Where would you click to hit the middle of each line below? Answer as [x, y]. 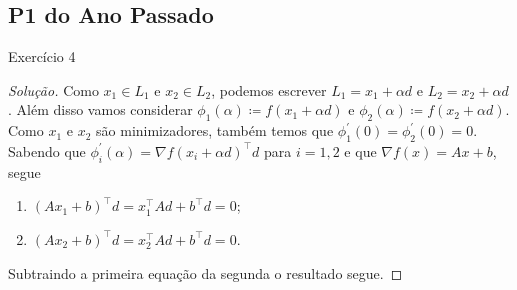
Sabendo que [47, 150]
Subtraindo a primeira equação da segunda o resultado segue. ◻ [205, 272]
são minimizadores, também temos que [215, 130]
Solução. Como [53, 89]
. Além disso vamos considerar [100, 109]
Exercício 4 [42, 56]
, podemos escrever [269, 89]
